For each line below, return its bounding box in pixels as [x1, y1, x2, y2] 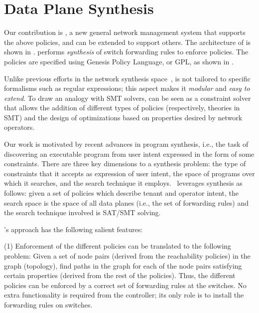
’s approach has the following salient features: [4, 224, 143, 234]
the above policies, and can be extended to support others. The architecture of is [4, 36, 251, 47]
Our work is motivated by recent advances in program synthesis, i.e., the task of [4, 139, 249, 149]
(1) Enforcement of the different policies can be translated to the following [4, 241, 231, 251]
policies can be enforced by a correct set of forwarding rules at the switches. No [4, 280, 247, 290]
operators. [4, 122, 35, 132]
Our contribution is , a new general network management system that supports [4, 27, 246, 37]
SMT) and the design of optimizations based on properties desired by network [4, 112, 243, 122]
